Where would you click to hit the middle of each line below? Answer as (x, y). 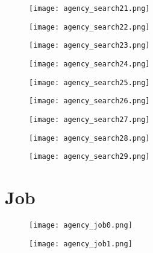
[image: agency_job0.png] (81, 226)
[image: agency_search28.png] (89, 138)
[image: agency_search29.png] (89, 157)
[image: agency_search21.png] (89, 8)
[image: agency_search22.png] (89, 27)
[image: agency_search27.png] (89, 119)
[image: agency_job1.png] (81, 244)
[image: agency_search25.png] (89, 82)
